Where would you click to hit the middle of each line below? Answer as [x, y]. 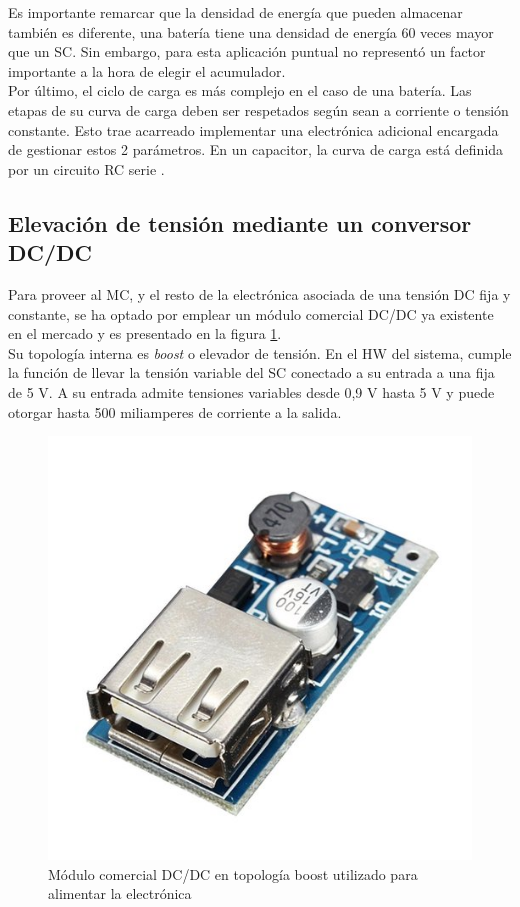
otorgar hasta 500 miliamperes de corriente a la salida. [175, 411]
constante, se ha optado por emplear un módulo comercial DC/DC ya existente [251, 313]
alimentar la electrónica [120, 893]
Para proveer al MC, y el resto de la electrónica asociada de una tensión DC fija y [259, 293]
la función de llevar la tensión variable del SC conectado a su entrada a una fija [251, 372]
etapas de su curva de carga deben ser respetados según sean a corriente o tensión [258, 109]
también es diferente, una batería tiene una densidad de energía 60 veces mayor [251, 31]
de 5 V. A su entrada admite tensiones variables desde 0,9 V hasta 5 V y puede [251, 391]
